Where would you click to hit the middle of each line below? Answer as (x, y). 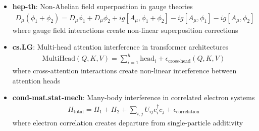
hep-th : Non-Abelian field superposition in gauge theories (102, 6)
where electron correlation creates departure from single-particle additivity (128, 122)
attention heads (36, 80)
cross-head (179, 61)
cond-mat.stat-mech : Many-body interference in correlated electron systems (134, 97)
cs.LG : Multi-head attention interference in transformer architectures (120, 47)
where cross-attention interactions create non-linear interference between (124, 71)
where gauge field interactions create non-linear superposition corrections (125, 30)
